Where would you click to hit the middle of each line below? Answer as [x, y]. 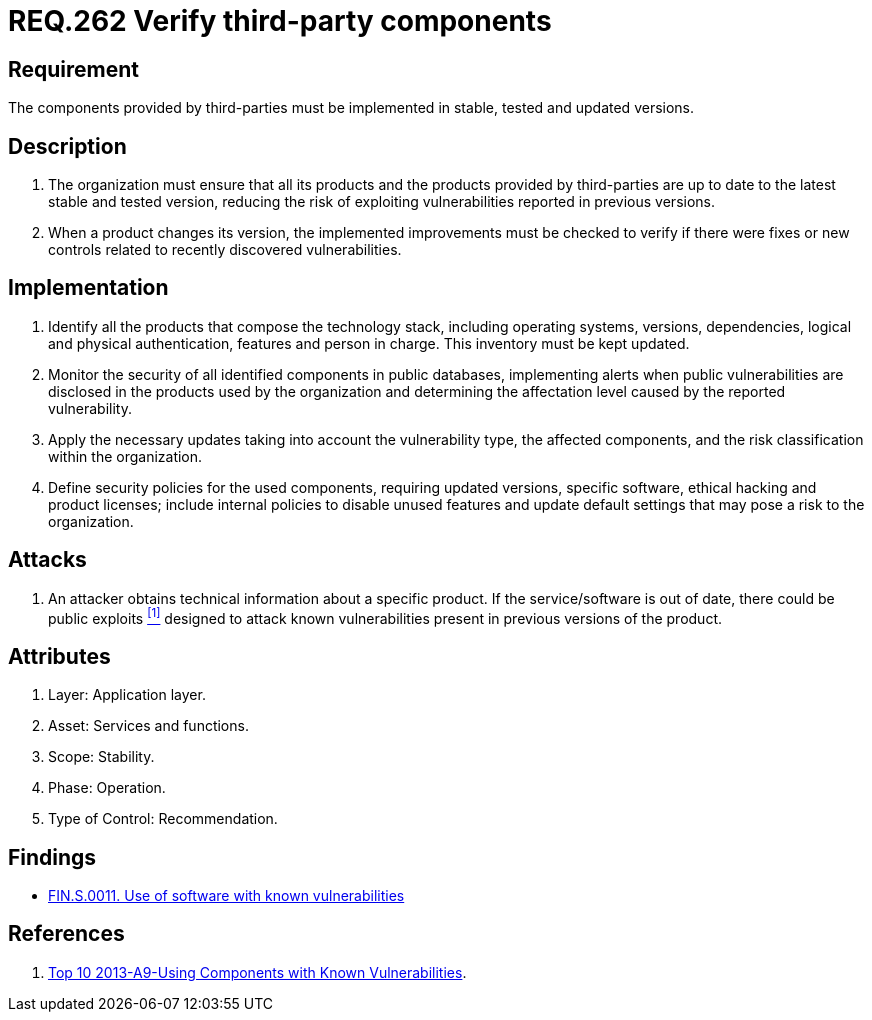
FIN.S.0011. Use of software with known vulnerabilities [226, 896]
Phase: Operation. [107, 788]
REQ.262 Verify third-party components [280, 21]
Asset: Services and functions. [148, 726]
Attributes [59, 656]
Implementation [88, 288]
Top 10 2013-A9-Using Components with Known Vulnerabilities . [257, 972]
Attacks [47, 560]
